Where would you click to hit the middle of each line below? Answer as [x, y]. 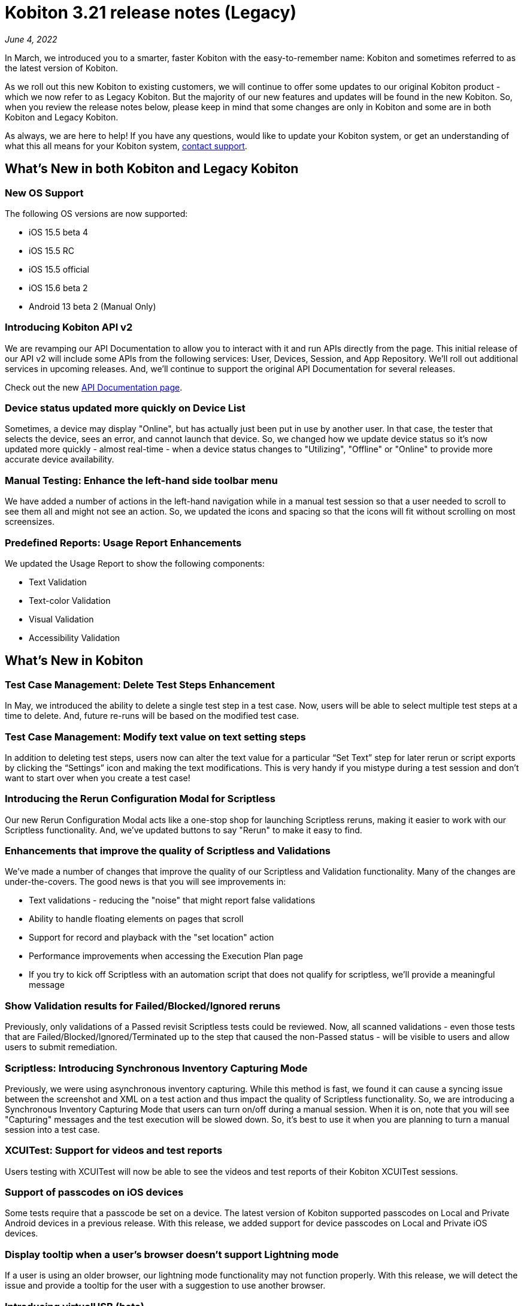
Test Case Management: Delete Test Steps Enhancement [140, 684]
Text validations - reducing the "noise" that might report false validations [172, 900]
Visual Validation [61, 619]
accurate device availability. [60, 459]
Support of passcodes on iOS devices [94, 1192]
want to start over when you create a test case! [98, 778]
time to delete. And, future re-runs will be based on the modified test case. [152, 716]
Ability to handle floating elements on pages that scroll [136, 919]
